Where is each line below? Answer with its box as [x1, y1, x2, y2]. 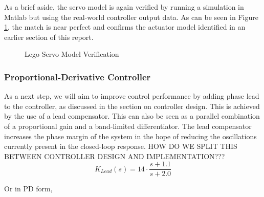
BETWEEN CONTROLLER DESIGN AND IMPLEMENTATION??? [4, 150, 225, 161]
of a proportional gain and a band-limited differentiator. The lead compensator [4, 120, 252, 131]
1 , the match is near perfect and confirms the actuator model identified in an [4, 21, 246, 32]
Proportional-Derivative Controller [4, 70, 151, 83]
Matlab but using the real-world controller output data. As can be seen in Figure [4, 11, 258, 22]
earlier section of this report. [4, 31, 94, 42]
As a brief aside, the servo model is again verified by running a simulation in [4, 2, 244, 12]
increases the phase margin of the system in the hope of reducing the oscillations [4, 130, 257, 141]
